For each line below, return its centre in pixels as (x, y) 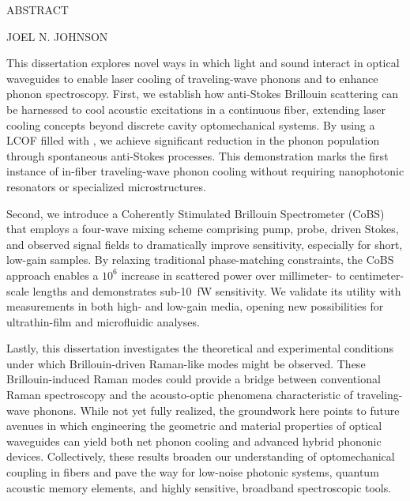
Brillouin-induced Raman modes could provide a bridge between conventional (194, 379)
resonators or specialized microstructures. (106, 186)
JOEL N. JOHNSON (57, 36)
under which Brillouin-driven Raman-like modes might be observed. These (186, 363)
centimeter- (377, 275)
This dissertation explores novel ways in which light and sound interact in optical (203, 63)
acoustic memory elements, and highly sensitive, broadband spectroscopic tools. (199, 487)
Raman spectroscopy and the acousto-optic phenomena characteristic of (180, 395)
